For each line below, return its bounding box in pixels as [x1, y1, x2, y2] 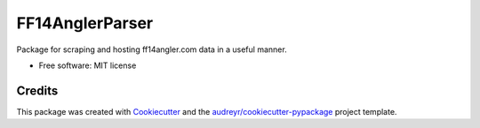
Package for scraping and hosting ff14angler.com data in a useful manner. [16, 44, 288, 55]
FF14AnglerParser [16, 13, 154, 33]
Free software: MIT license [38, 60, 137, 71]
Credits [16, 83, 59, 98]
